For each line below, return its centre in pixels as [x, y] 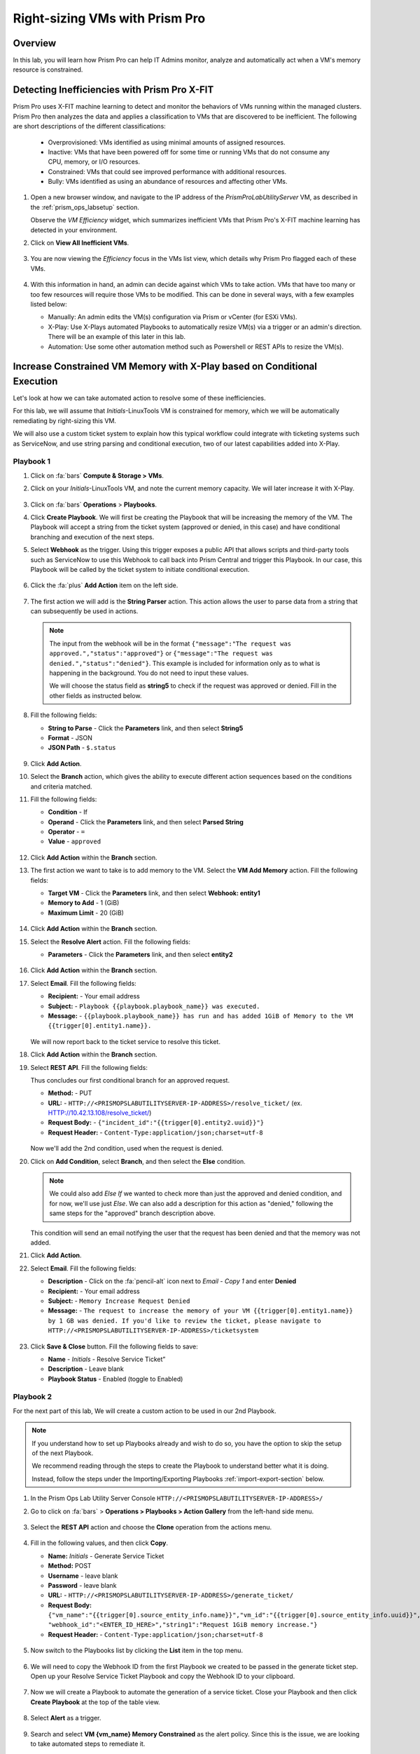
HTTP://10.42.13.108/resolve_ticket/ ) [100, 1113]
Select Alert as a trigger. [66, 1718]
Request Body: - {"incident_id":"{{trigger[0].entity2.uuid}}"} [156, 1123]
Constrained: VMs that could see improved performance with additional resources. [167, 171]
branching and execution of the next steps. [92, 537]
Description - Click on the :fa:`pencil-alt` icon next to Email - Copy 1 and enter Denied [172, 1281]
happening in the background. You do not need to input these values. [149, 673]
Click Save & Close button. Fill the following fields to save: [114, 1346]
